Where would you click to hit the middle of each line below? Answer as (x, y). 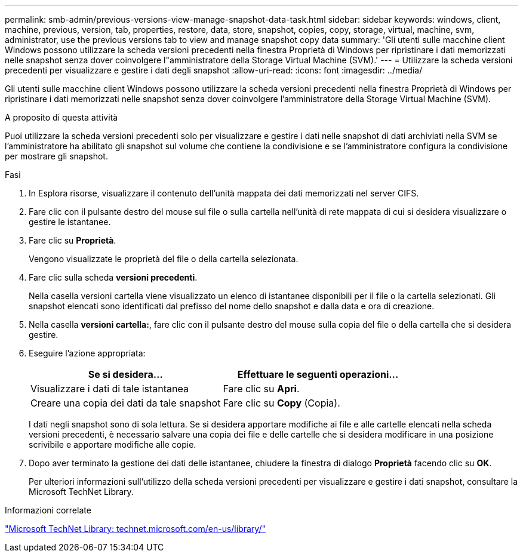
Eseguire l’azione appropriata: (87, 353)
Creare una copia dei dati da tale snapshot (126, 403)
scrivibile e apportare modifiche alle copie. (113, 444)
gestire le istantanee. (70, 222)
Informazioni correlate (48, 510)
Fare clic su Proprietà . (73, 240)
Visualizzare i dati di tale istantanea (110, 389)
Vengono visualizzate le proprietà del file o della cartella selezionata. (164, 259)
